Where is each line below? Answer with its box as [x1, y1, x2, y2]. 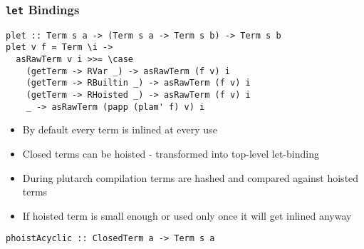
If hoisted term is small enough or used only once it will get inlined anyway [22, 208, 352, 223]
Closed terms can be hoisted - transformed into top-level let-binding [22, 146, 319, 161]
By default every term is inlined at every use [22, 122, 217, 137]
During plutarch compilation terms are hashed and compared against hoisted [22, 170, 359, 185]
